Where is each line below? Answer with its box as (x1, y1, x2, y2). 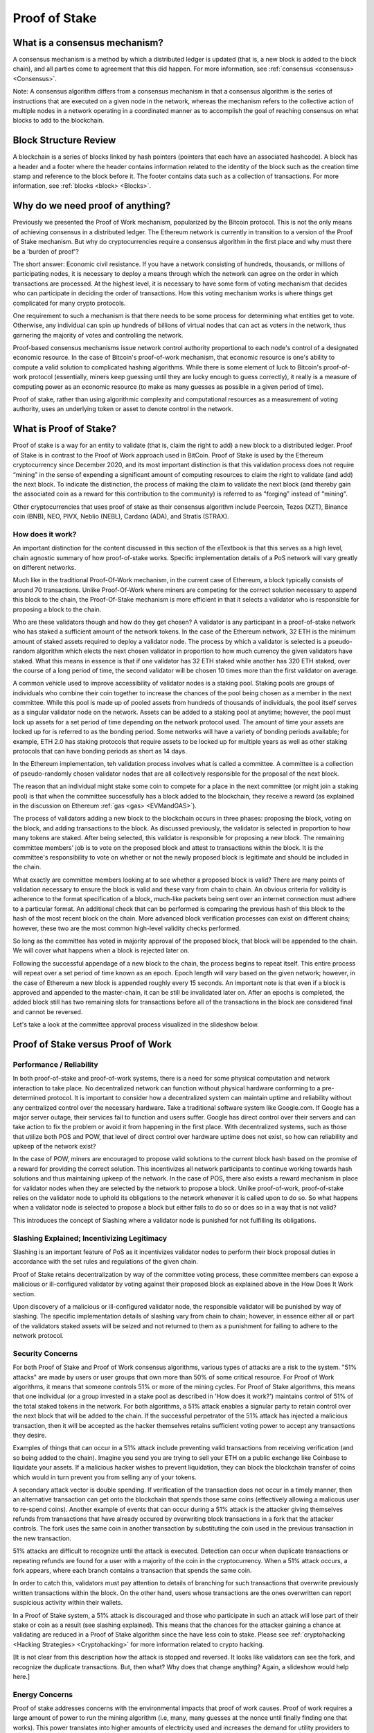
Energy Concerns (12, 1689, 73, 1699)
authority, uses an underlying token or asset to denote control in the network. (12, 405, 233, 413)
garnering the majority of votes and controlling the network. (12, 331, 184, 339)
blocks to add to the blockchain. (12, 116, 105, 125)
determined (12, 1094, 46, 1102)
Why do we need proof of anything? (12, 200, 171, 211)
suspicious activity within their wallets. (12, 1599, 123, 1607)
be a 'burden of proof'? (12, 247, 79, 256)
